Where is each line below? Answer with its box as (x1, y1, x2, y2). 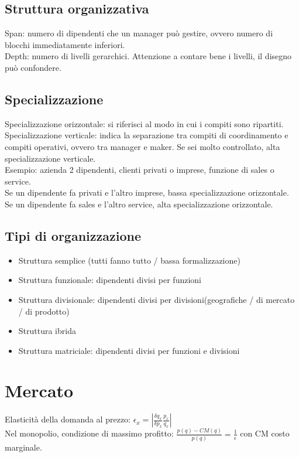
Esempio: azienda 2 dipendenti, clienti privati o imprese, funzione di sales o (5, 163, 274, 176)
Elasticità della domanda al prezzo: (5, 413, 130, 425)
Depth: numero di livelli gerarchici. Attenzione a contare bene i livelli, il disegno (5, 50, 292, 62)
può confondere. (5, 61, 61, 73)
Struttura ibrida (18, 325, 76, 337)
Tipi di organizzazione (5, 226, 141, 244)
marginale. (5, 441, 42, 453)
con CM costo (240, 427, 290, 439)
